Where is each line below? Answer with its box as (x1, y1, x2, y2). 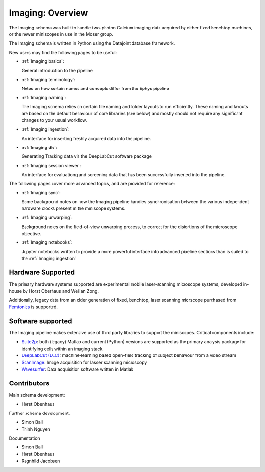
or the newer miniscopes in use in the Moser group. (9, 31, 114, 37)
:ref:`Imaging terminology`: (21, 76, 76, 82)
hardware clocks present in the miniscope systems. (21, 206, 126, 211)
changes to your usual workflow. (21, 117, 87, 123)
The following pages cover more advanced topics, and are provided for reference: (9, 180, 175, 186)
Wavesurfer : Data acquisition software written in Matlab (21, 366, 134, 372)
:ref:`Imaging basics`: (21, 59, 64, 64)
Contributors (9, 379, 50, 387)
